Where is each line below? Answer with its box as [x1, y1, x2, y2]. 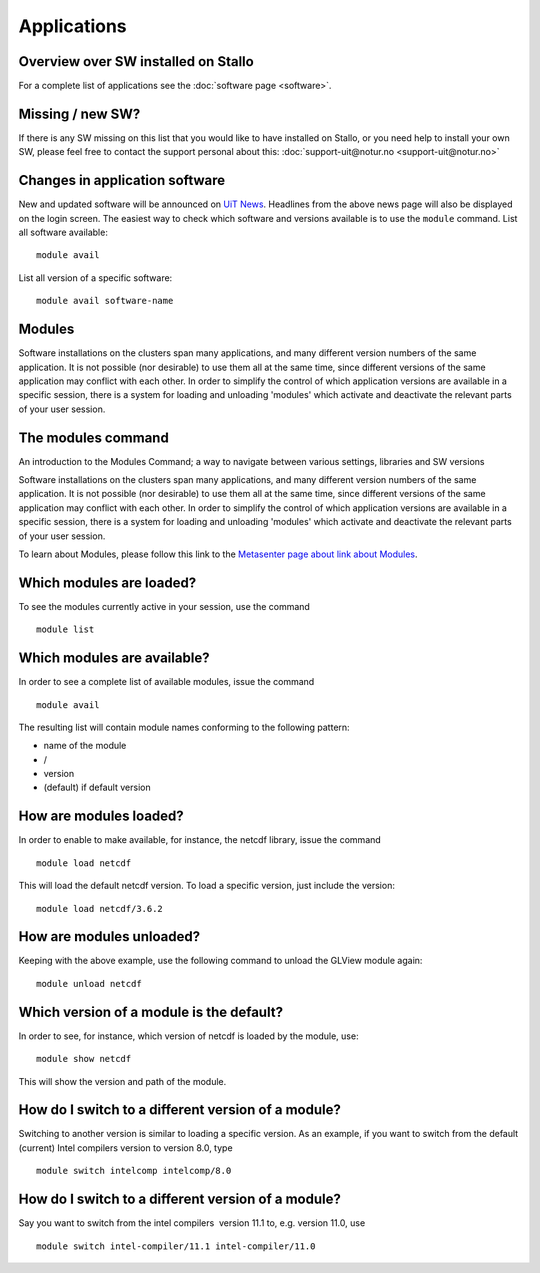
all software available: [18, 226, 109, 239]
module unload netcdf [36, 978, 142, 989]
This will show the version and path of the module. [18, 1075, 227, 1087]
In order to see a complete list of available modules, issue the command [18, 676, 315, 688]
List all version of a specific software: [18, 271, 173, 284]
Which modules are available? [18, 650, 210, 667]
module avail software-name [36, 295, 174, 307]
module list [36, 624, 95, 635]
